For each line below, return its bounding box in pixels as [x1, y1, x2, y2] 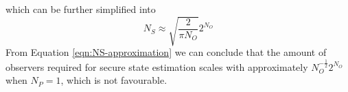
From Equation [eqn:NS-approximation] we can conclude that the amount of [5, 45, 327, 59]
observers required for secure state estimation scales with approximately [5, 59, 308, 74]
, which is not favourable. [60, 73, 167, 87]
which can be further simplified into [5, 2, 156, 16]
